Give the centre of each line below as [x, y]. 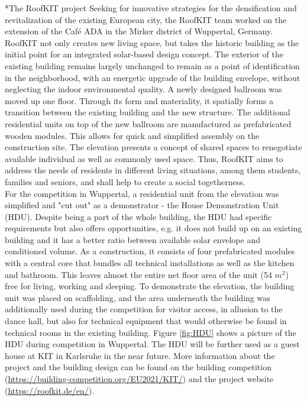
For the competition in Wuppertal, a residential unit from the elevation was [142, 193]
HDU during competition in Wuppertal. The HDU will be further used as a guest [152, 344]
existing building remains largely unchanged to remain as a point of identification [152, 65]
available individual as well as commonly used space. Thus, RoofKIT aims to [144, 158]
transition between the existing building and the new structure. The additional [148, 112]
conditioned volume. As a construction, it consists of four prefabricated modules [150, 251]
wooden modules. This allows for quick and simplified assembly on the [132, 135]
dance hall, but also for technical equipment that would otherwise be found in [146, 321]
